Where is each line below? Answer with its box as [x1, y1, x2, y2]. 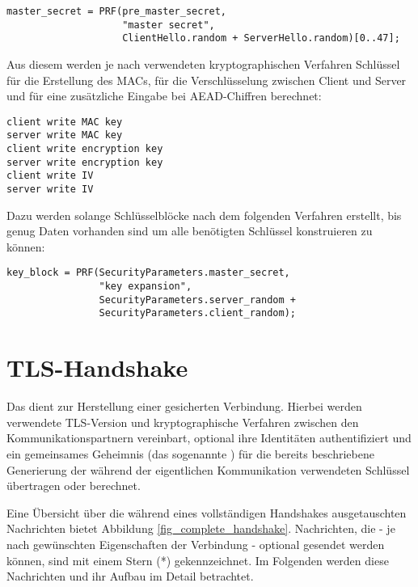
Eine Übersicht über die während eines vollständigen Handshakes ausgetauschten [6, 504, 407, 521]
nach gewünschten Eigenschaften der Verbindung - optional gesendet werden [6, 535, 385, 552]
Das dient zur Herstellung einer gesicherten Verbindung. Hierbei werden [6, 398, 362, 415]
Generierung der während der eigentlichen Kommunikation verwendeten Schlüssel [6, 461, 410, 478]
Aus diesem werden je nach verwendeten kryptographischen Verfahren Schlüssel [6, 55, 400, 72]
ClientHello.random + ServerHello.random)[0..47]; [122, 32, 400, 44]
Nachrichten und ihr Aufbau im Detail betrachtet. [6, 568, 254, 585]
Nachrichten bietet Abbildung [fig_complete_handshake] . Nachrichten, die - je [6, 520, 395, 537]
